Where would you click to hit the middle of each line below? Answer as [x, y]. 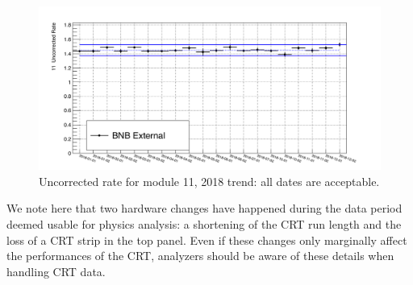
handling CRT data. [56, 271]
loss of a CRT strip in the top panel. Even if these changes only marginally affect [207, 240]
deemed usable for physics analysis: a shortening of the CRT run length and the [204, 224]
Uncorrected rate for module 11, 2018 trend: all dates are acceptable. [209, 181]
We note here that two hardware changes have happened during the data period [204, 208]
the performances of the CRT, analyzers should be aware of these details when [200, 256]
